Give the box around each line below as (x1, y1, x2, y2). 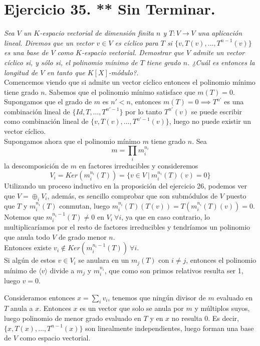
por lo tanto (125, 106, 162, 116)
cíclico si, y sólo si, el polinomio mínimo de (4, 57, 138, 67)
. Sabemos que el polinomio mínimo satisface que (45, 86, 195, 97)
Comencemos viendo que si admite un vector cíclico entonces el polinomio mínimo (4, 77, 255, 87)
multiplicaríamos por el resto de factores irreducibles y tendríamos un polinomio (4, 221, 250, 232)
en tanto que (47, 67, 85, 77)
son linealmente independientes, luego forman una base (85, 322, 254, 333)
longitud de (4, 67, 38, 77)
